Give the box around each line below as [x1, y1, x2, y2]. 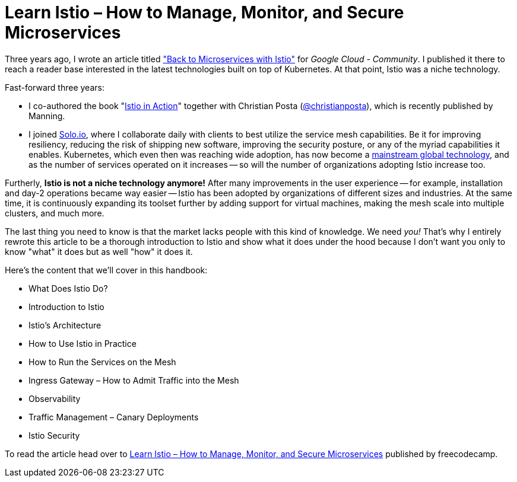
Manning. [28, 110, 65, 121]
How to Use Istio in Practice [28, 338, 137, 349]
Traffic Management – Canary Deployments [28, 411, 199, 422]
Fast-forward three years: [5, 82, 104, 92]
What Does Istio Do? [28, 283, 108, 293]
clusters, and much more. [5, 208, 104, 218]
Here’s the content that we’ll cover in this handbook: [5, 264, 208, 275]
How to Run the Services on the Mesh [28, 356, 176, 367]
